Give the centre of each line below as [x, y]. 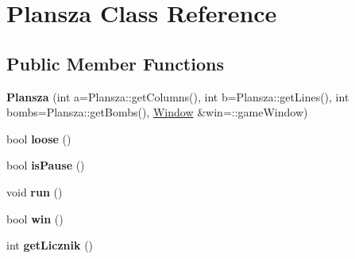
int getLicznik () [50, 245]
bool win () [35, 218]
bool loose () [39, 138]
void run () [35, 191]
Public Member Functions [115, 63]
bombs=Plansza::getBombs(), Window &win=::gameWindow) [157, 112]
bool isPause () [46, 165]
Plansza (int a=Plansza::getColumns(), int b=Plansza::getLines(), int [178, 96]
